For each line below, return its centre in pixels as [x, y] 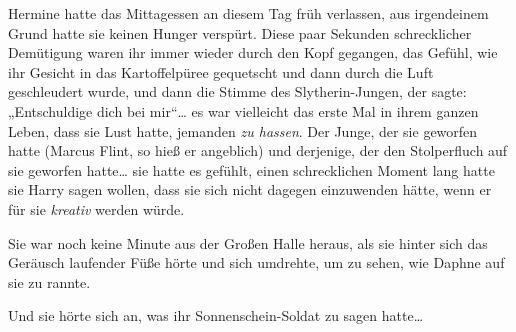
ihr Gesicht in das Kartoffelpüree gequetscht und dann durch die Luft [221, 71]
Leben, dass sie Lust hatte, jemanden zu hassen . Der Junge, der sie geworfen [243, 130]
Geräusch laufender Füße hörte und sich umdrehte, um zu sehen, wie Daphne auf [256, 262]
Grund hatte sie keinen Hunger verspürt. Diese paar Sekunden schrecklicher [240, 32]
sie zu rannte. [49, 281]
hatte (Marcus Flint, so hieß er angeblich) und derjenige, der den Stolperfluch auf [258, 150]
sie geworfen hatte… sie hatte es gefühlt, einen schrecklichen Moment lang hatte [251, 169]
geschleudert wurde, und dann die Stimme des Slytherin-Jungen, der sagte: [237, 91]
